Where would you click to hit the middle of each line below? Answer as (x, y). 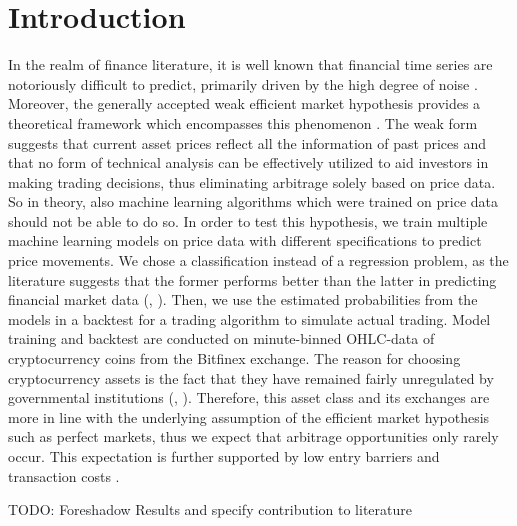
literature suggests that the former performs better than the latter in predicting (252, 279)
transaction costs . (64, 475)
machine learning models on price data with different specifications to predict (245, 240)
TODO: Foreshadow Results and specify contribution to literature (210, 509)
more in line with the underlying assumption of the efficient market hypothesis (249, 416)
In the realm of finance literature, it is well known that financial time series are (250, 64)
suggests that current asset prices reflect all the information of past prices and (247, 142)
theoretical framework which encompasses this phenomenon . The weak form (243, 122)
